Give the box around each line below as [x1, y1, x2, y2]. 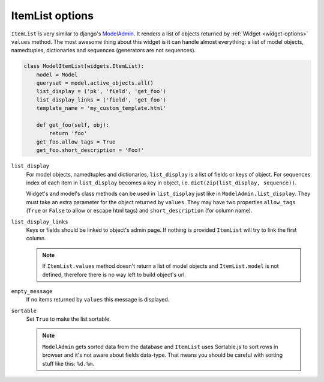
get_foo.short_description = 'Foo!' [36, 147, 144, 154]
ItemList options [11, 9, 94, 22]
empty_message [11, 288, 53, 294]
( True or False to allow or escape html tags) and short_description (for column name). [26, 207, 253, 214]
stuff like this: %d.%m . [42, 360, 95, 367]
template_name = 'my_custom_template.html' [36, 105, 166, 112]
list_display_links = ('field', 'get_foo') [36, 96, 166, 103]
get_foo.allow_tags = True [36, 138, 116, 145]
